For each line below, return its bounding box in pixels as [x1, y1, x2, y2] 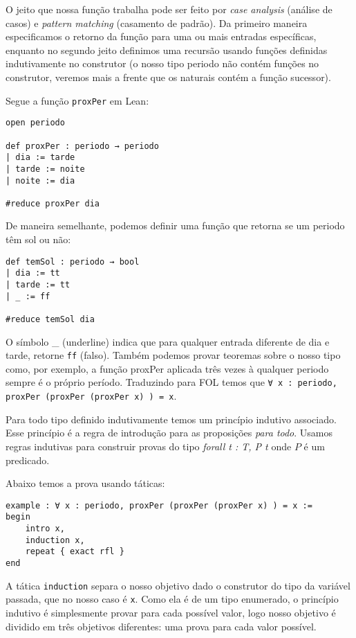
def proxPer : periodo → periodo [6, 141, 159, 151]
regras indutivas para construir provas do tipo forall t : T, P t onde [6, 438, 292, 453]
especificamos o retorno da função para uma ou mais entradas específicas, [6, 29, 317, 44]
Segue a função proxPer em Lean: [6, 93, 149, 107]
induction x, [25, 535, 85, 545]
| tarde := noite [6, 163, 85, 174]
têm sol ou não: [6, 232, 71, 247]
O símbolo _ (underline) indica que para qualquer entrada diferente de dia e [6, 334, 330, 348]
